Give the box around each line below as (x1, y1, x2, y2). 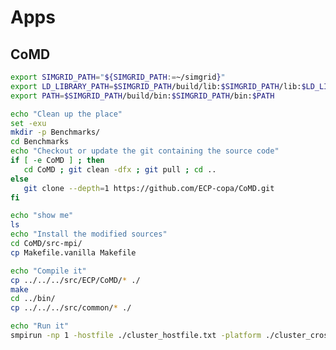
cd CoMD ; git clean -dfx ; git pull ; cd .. (23, 164, 217, 175)
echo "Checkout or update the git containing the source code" (10, 146, 280, 156)
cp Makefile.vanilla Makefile (10, 247, 137, 258)
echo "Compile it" (10, 266, 87, 276)
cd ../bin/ (10, 294, 56, 304)
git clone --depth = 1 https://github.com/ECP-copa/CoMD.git (23, 183, 275, 193)
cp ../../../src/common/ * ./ (10, 303, 132, 313)
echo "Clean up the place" (10, 109, 123, 119)
